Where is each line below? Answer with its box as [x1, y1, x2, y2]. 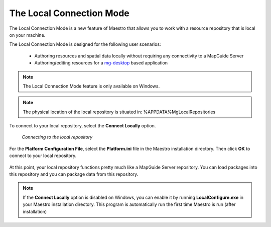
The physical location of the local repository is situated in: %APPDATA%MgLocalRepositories [23, 109, 216, 115]
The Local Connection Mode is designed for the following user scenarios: [9, 41, 161, 47]
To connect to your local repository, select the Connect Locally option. [9, 123, 156, 129]
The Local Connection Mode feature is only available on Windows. [23, 83, 160, 89]
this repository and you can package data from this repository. [9, 171, 139, 177]
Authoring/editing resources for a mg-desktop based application [34, 60, 168, 66]
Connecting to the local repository [22, 134, 93, 140]
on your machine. [9, 32, 46, 38]
